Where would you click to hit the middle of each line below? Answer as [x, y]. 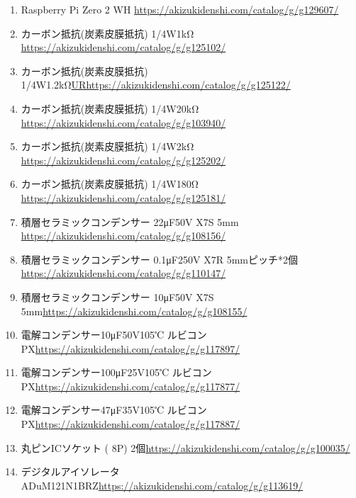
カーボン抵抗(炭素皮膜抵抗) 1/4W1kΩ [107, 33]
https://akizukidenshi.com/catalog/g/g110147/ [123, 273]
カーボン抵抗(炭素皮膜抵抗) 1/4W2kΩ [107, 146]
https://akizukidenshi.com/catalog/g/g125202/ [123, 160]
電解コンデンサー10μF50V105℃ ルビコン [114, 335]
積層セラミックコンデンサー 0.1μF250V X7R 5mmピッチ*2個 [159, 259]
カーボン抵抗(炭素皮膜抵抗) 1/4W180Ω [110, 184]
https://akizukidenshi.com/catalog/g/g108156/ [123, 236]
